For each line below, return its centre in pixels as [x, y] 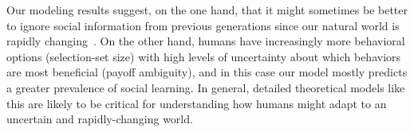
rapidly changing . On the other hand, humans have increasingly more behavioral [206, 41]
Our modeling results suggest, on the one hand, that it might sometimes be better [207, 10]
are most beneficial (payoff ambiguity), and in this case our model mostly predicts [207, 72]
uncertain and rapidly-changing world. [100, 119]
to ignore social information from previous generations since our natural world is [203, 25]
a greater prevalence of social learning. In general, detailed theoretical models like [206, 87]
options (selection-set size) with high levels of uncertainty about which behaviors [204, 56]
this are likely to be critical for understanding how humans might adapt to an [197, 103]
